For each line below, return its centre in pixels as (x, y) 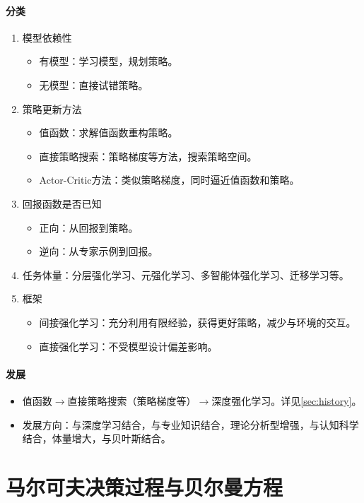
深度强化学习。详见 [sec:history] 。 (287, 400)
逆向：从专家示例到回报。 (99, 251)
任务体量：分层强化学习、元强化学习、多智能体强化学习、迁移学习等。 (186, 274)
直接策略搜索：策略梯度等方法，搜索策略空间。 (148, 156)
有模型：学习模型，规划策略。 (108, 61)
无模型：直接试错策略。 (94, 84)
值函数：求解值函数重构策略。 (108, 132)
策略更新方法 (52, 108)
